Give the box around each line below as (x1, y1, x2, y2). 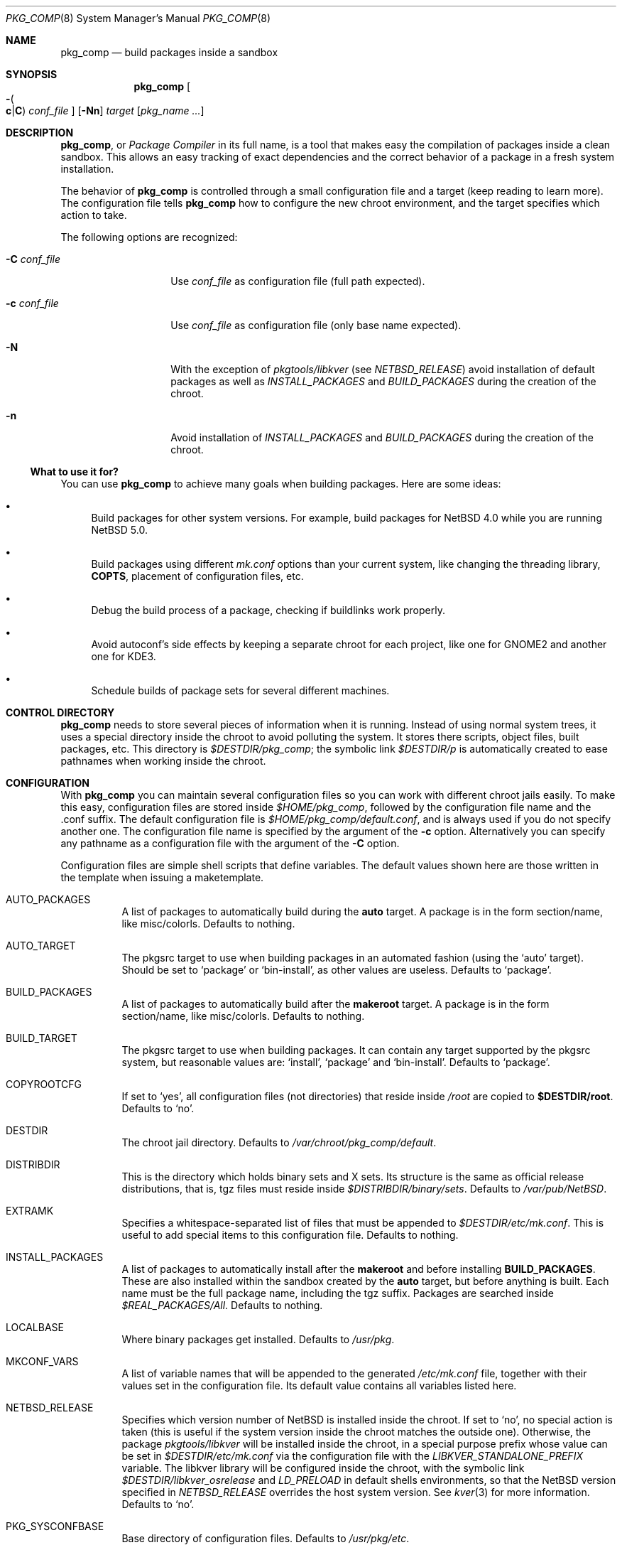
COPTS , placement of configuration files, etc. (91, 570, 304, 582)
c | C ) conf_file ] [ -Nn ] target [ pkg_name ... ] (6, 104, 204, 117)
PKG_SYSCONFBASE (6, 1520, 104, 1532)
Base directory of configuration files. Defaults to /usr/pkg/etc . (121, 1532, 410, 1544)
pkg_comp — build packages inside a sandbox (60, 46, 278, 58)
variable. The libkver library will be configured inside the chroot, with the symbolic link (121, 1462, 525, 1474)
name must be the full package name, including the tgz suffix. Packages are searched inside (121, 1287, 554, 1299)
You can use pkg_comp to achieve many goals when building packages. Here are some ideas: (60, 478, 501, 490)
